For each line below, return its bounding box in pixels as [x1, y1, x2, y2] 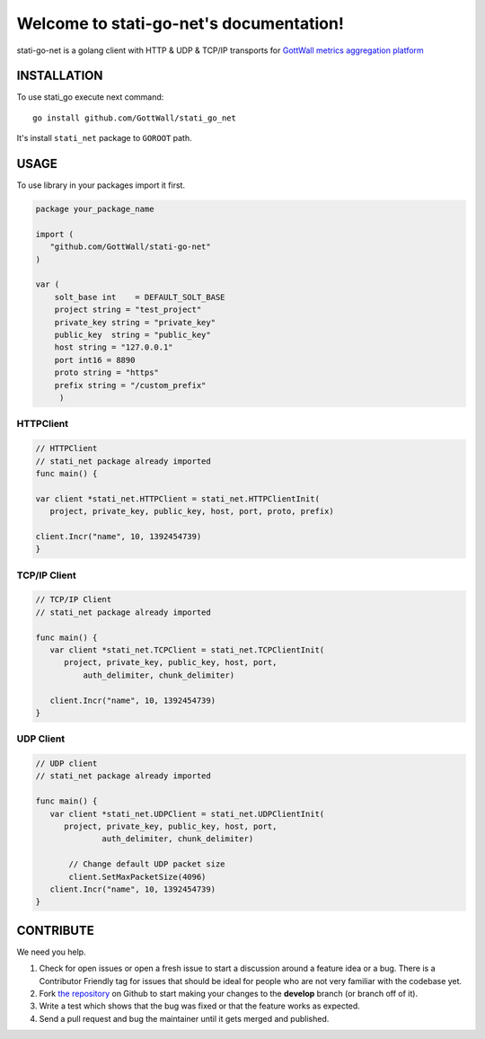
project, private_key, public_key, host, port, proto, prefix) [49, 506, 334, 517]
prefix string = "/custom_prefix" [54, 380, 207, 390]
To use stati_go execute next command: [16, 92, 164, 102]
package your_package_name [35, 204, 154, 215]
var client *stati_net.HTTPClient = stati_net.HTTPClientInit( [35, 493, 321, 503]
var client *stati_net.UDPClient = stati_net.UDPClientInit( [49, 809, 325, 819]
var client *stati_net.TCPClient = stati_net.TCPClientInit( [49, 644, 325, 655]
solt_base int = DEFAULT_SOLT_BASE [54, 292, 225, 302]
